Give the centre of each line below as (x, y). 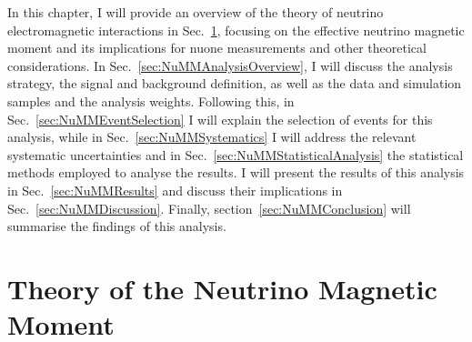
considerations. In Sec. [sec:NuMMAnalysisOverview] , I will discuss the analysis (230, 65)
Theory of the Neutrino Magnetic (222, 288)
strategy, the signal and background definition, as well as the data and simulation (235, 83)
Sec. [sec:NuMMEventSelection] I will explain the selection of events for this (220, 119)
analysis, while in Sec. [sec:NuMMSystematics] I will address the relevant (212, 137)
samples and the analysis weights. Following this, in (151, 101)
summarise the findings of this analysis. (117, 226)
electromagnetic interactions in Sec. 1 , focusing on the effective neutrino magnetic (236, 30)
